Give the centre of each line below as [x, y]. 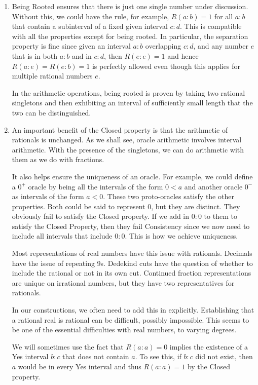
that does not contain [96, 356]
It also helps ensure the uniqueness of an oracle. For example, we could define [132, 176]
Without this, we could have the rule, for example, [90, 16]
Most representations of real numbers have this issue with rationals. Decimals [132, 253]
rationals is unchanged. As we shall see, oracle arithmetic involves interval [127, 140]
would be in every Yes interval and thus [80, 366]
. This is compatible [211, 26]
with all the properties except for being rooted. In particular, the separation [130, 36]
